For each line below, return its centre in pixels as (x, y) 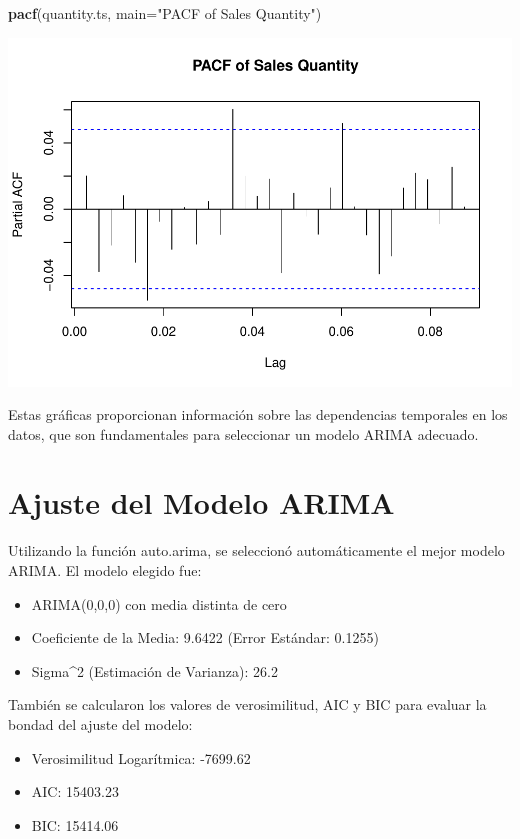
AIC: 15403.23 (75, 791)
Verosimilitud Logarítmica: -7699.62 (141, 757)
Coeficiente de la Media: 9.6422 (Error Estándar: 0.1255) (205, 637)
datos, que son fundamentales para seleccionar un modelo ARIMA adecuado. (243, 433)
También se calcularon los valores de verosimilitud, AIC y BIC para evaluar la (247, 704)
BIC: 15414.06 (75, 824)
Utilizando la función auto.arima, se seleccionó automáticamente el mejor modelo (256, 550)
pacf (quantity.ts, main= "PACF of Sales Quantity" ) (165, 13)
